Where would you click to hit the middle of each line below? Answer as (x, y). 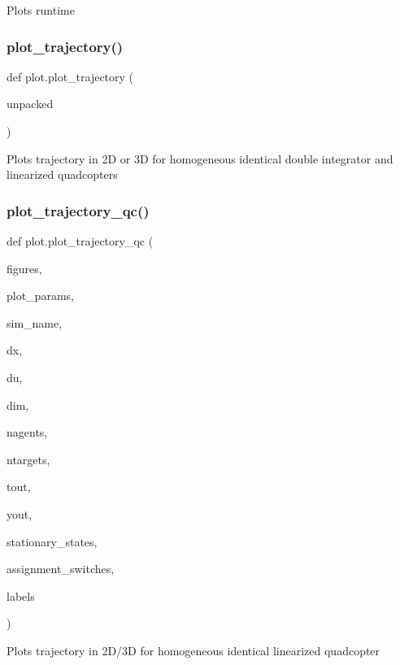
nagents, (27, 432)
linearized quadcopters (62, 174)
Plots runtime (41, 10)
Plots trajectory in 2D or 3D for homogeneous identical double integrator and (200, 158)
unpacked (30, 104)
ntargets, (28, 459)
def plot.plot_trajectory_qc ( (80, 241)
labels (21, 595)
